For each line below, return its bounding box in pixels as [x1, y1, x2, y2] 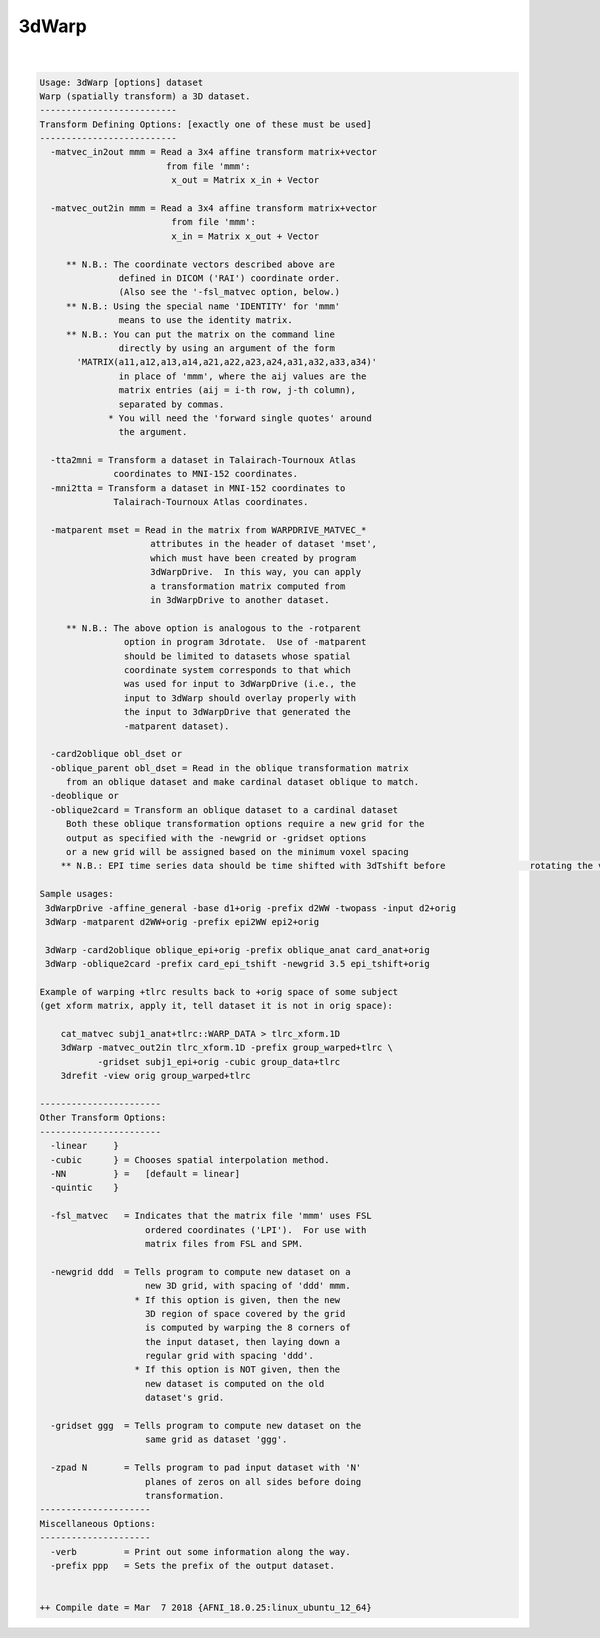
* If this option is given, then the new [134, 1294, 341, 1305]
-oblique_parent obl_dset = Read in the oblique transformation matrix [50, 762, 409, 774]
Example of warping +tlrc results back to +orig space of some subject [39, 986, 399, 997]
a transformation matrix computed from [150, 580, 346, 592]
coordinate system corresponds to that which [123, 664, 351, 675]
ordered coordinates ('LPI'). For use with [145, 1224, 367, 1235]
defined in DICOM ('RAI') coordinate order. [118, 273, 341, 284]
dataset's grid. [145, 1392, 225, 1404]
